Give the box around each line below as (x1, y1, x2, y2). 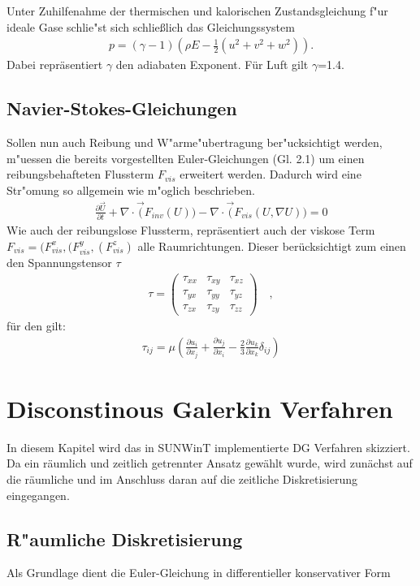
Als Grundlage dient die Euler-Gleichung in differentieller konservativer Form (6, 564, 391, 581)
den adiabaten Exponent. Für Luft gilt (115, 56, 309, 73)
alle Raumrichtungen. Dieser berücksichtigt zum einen (137, 237, 406, 254)
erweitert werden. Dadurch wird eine (180, 166, 362, 183)
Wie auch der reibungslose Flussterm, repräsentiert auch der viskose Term (6, 221, 375, 238)
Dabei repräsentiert (6, 56, 103, 73)
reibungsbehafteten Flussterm (6, 166, 154, 183)
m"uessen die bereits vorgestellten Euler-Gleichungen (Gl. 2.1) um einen (6, 149, 365, 166)
